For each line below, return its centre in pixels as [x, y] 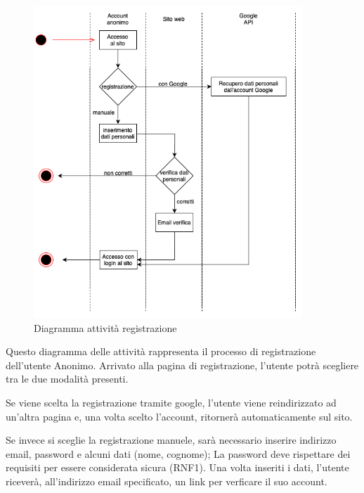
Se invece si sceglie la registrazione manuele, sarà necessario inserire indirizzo [171, 440]
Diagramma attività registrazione [105, 327]
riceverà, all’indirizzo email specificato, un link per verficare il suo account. [167, 481]
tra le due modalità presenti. [67, 379]
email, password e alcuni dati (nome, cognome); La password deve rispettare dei [178, 453]
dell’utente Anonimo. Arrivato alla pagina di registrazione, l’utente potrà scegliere [182, 365]
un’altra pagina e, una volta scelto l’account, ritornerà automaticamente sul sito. [179, 416]
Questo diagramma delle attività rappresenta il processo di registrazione [161, 351]
